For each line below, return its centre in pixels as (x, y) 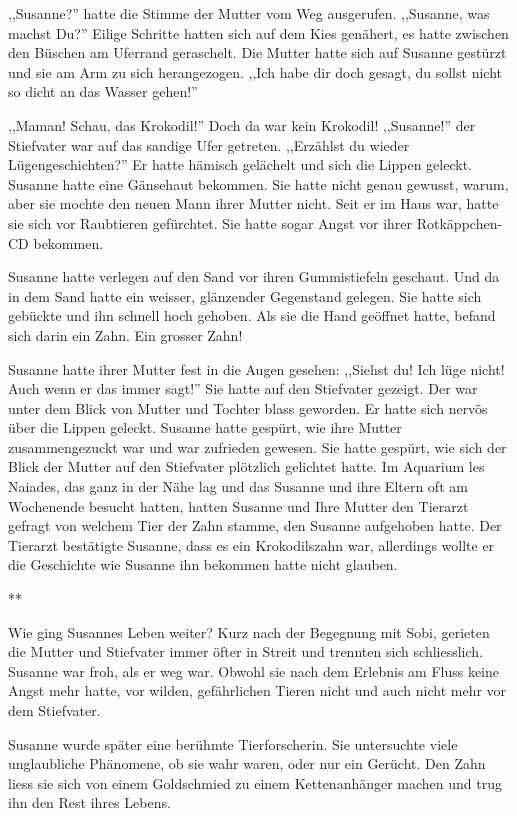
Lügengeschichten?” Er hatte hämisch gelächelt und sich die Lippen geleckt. (240, 164)
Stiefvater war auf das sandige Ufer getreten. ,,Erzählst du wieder (209, 144)
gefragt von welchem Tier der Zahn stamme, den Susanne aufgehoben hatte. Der (255, 525)
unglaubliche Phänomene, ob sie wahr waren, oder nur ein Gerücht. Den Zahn (247, 763)
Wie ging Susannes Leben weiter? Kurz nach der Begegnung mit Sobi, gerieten (249, 631)
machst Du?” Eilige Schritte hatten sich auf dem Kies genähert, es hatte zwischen (258, 32)
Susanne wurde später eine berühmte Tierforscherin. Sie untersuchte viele (233, 743)
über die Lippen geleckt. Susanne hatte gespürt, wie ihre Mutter (205, 427)
